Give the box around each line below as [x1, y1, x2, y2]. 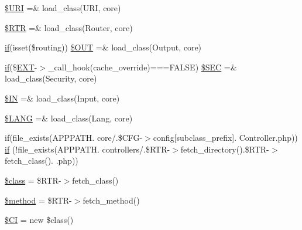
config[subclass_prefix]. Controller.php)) [153, 131, 298, 144]
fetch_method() [83, 194, 140, 206]
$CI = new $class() [5, 214, 74, 226]
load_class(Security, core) [5, 72, 97, 84]
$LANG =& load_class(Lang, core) [5, 111, 133, 124]
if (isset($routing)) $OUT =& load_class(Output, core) [5, 41, 202, 53]
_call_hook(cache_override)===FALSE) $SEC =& [48, 60, 237, 73]
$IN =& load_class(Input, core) [5, 92, 120, 104]
